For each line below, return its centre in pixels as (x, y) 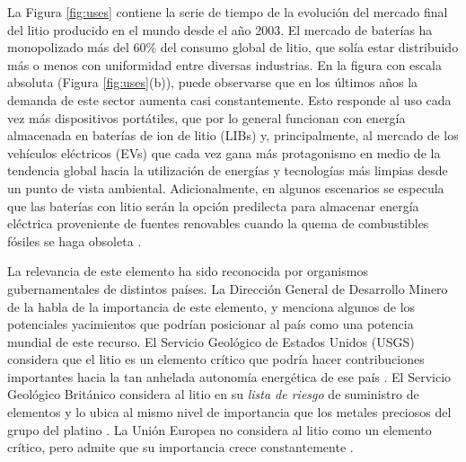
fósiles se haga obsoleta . (75, 240)
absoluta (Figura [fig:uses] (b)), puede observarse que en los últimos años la (213, 82)
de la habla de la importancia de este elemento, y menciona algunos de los (211, 306)
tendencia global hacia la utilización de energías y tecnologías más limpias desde (228, 170)
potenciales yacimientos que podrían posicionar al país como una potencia (211, 324)
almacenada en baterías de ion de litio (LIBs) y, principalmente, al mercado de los (233, 135)
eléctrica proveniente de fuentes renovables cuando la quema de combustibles (218, 223)
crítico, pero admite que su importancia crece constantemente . (180, 447)
